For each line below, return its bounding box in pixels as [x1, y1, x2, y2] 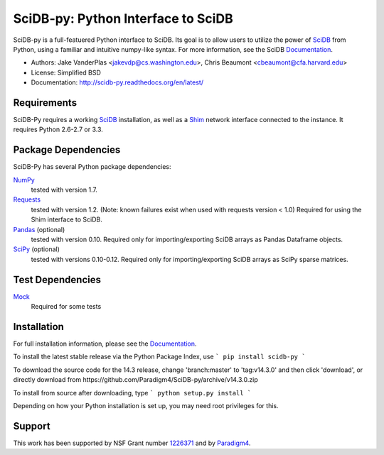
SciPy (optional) [13, 245, 60, 253]
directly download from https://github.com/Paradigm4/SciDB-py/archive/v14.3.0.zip [13, 375, 259, 384]
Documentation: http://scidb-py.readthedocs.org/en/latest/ [31, 78, 204, 87]
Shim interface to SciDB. [31, 215, 102, 224]
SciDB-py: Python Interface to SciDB [13, 11, 234, 26]
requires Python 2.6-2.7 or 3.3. [13, 125, 103, 134]
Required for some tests [31, 302, 102, 311]
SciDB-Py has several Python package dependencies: [13, 163, 171, 171]
